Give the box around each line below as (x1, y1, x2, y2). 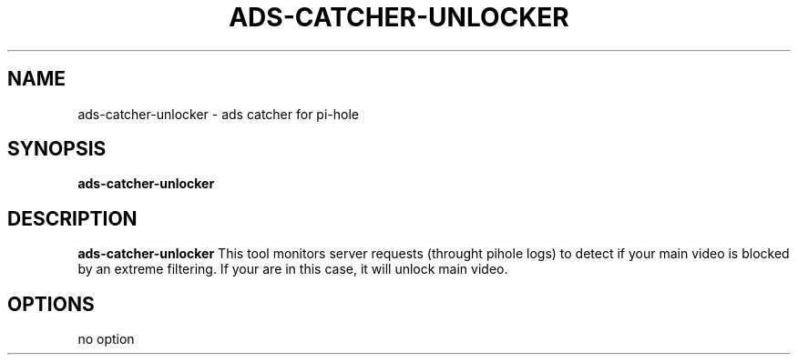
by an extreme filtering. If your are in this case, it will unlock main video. (77, 261, 508, 277)
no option (77, 331, 135, 347)
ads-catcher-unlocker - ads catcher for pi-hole (77, 106, 359, 122)
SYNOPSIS (7, 137, 107, 161)
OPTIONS (7, 292, 95, 316)
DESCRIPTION (7, 206, 138, 230)
